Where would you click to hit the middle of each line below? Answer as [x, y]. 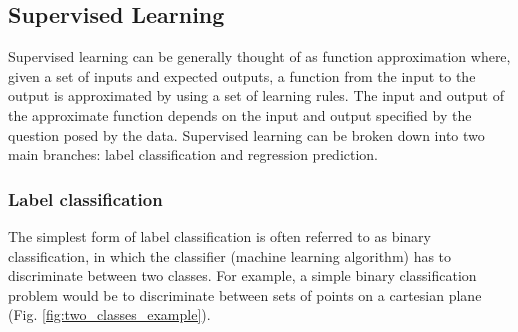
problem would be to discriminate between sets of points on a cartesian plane [245, 294]
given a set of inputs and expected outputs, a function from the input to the [242, 75]
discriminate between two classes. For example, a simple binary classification [242, 275]
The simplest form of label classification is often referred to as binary [219, 235]
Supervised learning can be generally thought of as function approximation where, [259, 56]
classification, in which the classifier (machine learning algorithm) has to [230, 255]
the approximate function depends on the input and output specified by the [240, 114]
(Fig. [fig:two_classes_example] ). [109, 314]
